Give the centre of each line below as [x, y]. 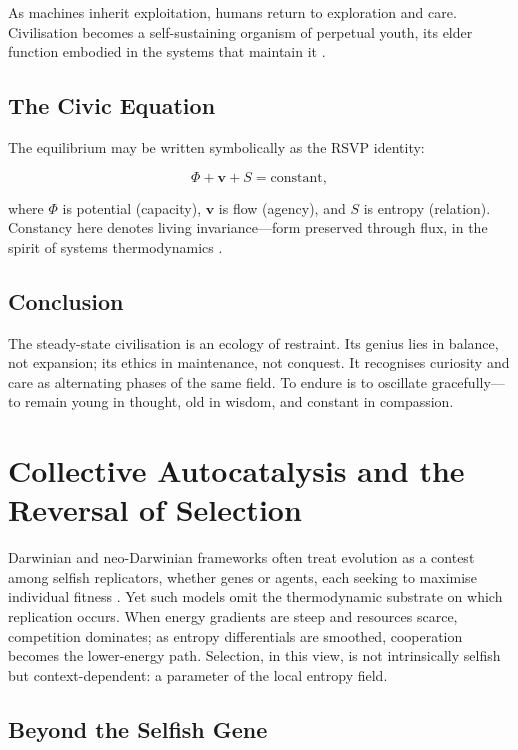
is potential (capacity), [132, 207]
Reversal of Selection [155, 509]
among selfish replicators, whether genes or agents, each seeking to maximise [242, 576]
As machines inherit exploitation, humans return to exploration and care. [232, 12]
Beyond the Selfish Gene [138, 728]
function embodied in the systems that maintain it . [167, 51]
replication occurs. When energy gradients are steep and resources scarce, [233, 616]
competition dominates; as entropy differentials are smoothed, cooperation [235, 635]
